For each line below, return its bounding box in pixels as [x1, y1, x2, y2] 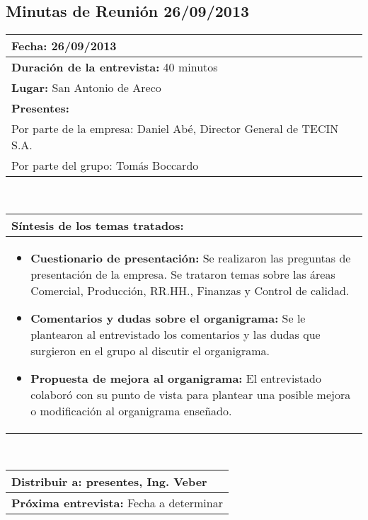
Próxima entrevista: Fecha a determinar [11, 495, 223, 512]
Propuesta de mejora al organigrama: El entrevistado [30, 369, 321, 386]
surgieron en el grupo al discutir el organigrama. [30, 342, 270, 359]
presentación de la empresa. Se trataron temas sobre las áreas [30, 265, 335, 282]
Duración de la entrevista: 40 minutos [11, 59, 218, 76]
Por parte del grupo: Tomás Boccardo [11, 157, 199, 174]
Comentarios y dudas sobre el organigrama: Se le [30, 309, 306, 326]
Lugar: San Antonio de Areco [11, 79, 161, 96]
